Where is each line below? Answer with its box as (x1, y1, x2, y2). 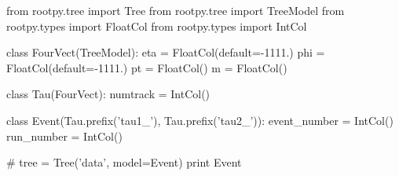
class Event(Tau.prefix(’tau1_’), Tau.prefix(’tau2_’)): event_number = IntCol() (6, 112, 394, 128)
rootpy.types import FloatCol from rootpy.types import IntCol (6, 17, 307, 34)
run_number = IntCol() (6, 127, 123, 144)
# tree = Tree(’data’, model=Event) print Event (6, 154, 242, 170)
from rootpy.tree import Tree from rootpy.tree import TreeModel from (6, 2, 345, 18)
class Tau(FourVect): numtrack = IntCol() (6, 86, 210, 102)
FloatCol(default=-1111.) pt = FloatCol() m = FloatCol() (6, 59, 287, 75)
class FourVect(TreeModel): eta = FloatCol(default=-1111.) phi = (6, 44, 325, 60)
